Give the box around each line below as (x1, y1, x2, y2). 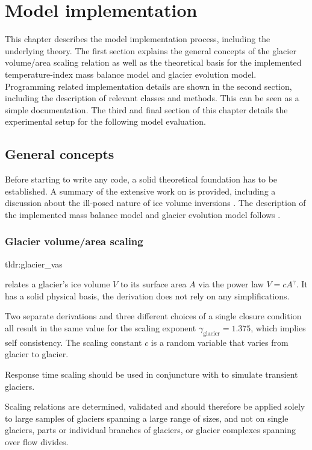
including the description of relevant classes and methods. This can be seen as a (5, 92, 299, 104)
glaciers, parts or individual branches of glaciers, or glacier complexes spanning (5, 423, 296, 436)
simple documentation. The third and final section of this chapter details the (5, 103, 288, 116)
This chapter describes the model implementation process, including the (5, 33, 270, 45)
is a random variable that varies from (151, 336, 289, 348)
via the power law (198, 278, 264, 290)
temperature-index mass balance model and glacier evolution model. (5, 67, 257, 80)
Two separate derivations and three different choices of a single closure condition (5, 310, 302, 322)
